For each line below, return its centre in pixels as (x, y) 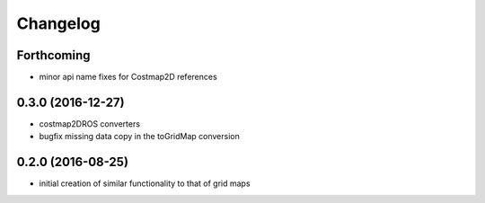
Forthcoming (53, 55)
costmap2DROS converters (90, 124)
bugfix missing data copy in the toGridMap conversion (139, 137)
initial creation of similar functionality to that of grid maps (145, 183)
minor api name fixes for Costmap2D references (128, 77)
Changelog (58, 23)
